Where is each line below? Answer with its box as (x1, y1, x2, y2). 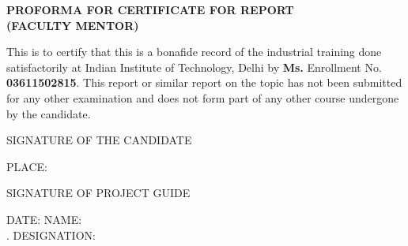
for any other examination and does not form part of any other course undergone (6, 89, 399, 106)
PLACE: (6, 158, 47, 174)
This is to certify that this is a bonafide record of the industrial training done (6, 43, 382, 60)
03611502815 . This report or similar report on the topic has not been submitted (6, 74, 402, 91)
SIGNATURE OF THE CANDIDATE (6, 132, 192, 148)
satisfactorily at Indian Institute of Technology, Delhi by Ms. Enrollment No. (6, 58, 382, 75)
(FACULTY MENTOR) (6, 17, 139, 33)
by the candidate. (6, 105, 91, 121)
